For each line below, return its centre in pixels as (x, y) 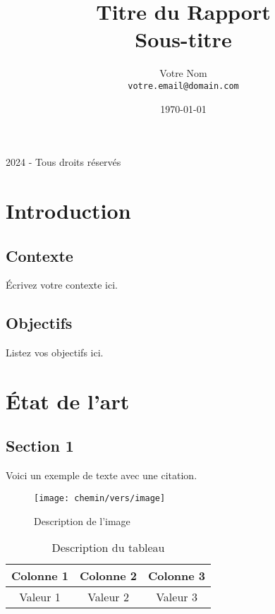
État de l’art (68, 401)
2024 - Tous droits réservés (63, 162)
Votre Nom (183, 73)
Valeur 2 (108, 597)
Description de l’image (82, 520)
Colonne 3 (177, 576)
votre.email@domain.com (183, 86)
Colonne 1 (40, 576)
